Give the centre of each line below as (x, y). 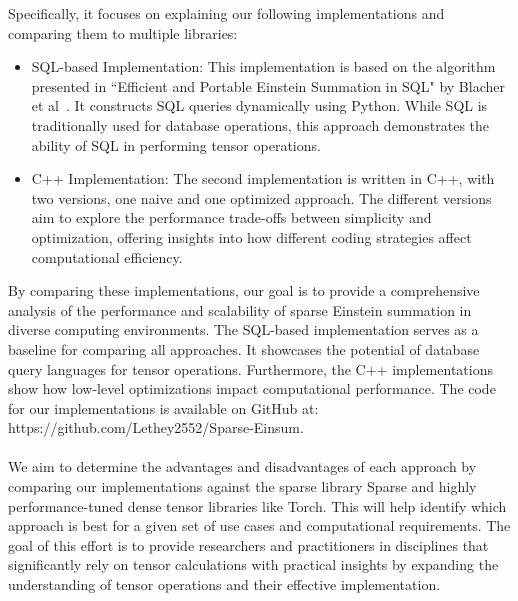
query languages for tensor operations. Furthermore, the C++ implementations (250, 368)
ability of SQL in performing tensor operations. (176, 144)
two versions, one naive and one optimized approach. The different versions (261, 197)
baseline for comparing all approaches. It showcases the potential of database (244, 348)
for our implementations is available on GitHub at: (163, 407)
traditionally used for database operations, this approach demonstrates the (260, 124)
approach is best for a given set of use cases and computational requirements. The (259, 525)
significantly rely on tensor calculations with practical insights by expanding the (253, 564)
